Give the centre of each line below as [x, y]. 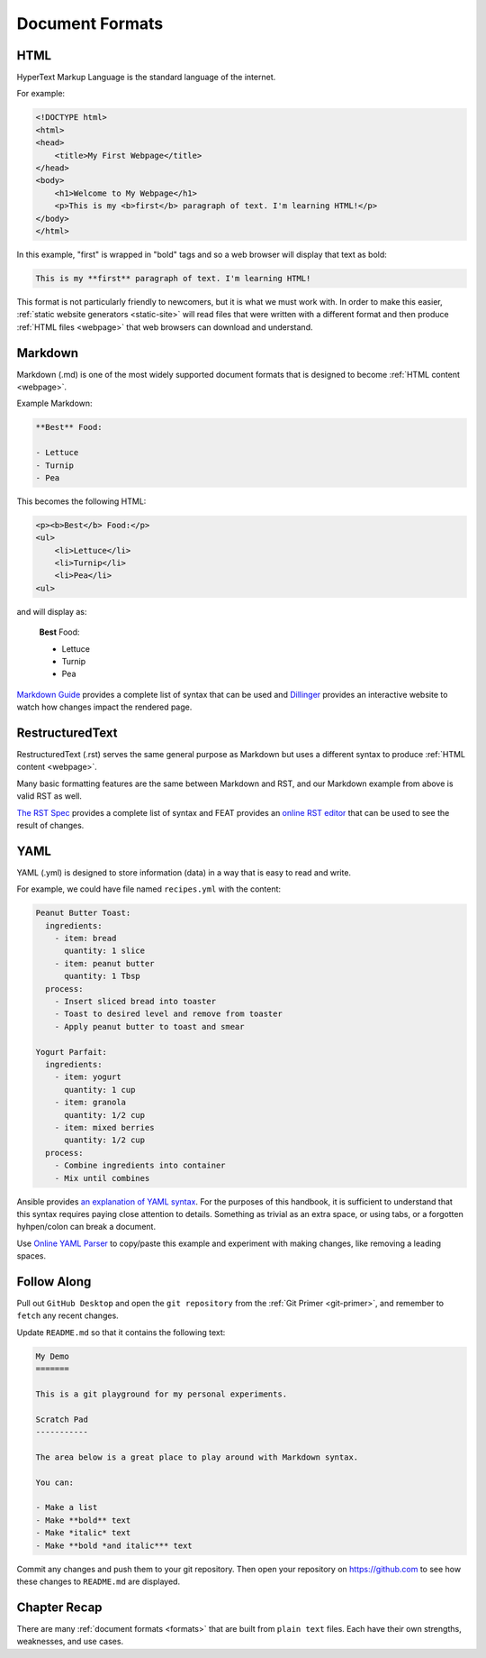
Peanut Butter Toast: [83, 913]
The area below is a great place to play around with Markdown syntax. [197, 1457]
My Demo [52, 1356]
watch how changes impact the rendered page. [104, 707]
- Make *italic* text [83, 1533]
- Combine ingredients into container [140, 1166]
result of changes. [50, 826]
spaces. [31, 1256]
